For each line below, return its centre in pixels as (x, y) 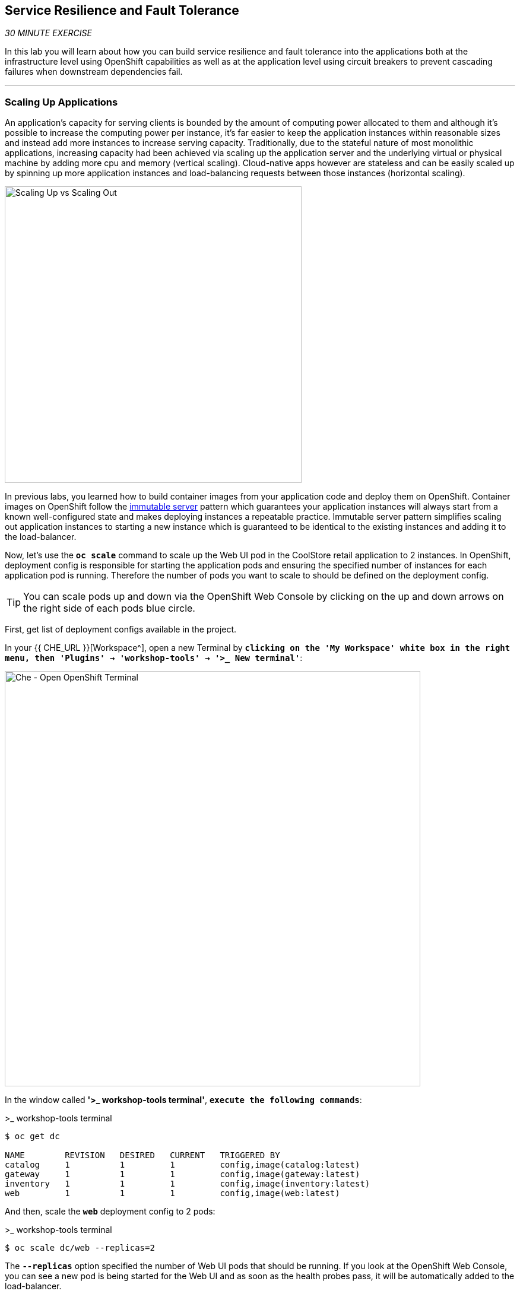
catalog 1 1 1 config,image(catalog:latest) (183, 1165)
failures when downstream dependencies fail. (94, 72)
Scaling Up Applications (61, 102)
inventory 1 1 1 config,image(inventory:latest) (188, 1184)
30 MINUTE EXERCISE (48, 33)
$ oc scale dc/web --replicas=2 (80, 1248)
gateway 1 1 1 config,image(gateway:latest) (183, 1174)
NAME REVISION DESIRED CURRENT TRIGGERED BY (142, 1155)
